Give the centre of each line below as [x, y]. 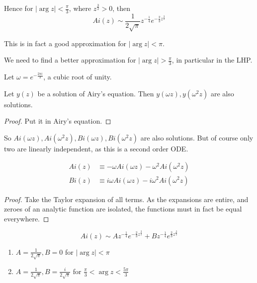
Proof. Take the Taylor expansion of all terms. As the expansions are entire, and [126, 199]
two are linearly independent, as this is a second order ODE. [96, 148]
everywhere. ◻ [27, 218]
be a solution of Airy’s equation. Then [96, 93]
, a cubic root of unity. [78, 77]
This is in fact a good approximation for [65, 43]
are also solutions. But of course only [197, 137]
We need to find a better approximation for [70, 60]
